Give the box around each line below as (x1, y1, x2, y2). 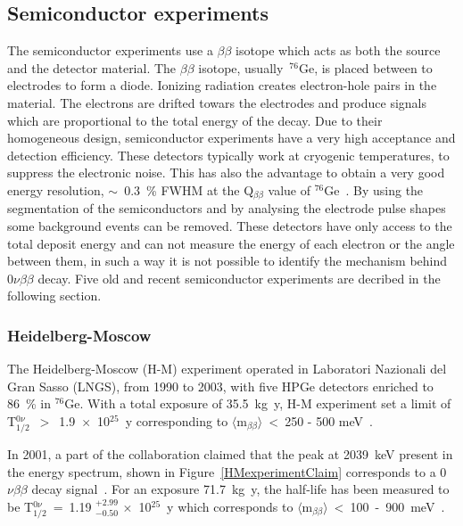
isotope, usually (198, 58, 284, 77)
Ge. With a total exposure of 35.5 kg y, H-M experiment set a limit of (64, 394, 451, 413)
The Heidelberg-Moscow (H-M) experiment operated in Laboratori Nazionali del (7, 359, 447, 378)
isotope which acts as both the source (236, 41, 441, 60)
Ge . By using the (324, 180, 424, 199)
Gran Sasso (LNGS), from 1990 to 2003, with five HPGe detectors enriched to (7, 376, 434, 395)
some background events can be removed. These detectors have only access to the (7, 217, 452, 234)
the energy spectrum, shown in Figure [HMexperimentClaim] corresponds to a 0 (7, 462, 447, 481)
